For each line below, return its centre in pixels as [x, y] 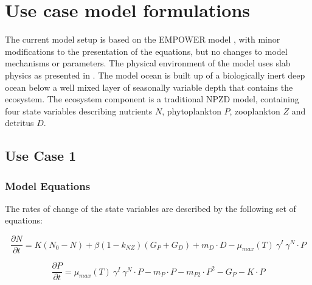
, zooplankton [255, 111]
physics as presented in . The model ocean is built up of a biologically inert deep [155, 75]
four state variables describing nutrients [79, 111]
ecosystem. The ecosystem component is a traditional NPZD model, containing [152, 99]
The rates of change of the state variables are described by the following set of [151, 208]
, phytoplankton [192, 111]
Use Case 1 [41, 156]
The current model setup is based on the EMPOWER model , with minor [143, 39]
